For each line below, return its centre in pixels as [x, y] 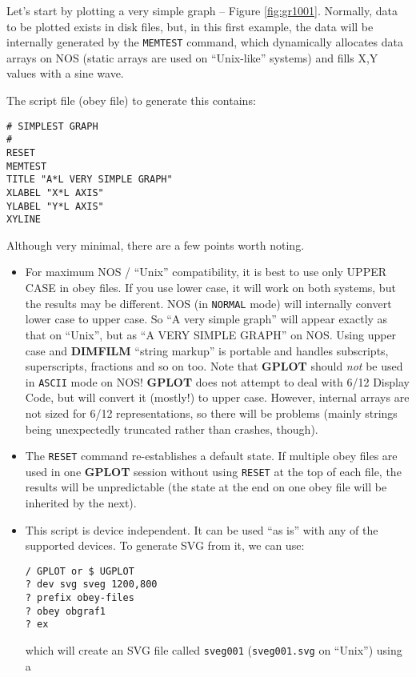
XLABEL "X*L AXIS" [55, 192]
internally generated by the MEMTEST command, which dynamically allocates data [205, 42]
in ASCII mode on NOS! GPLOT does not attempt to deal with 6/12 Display [217, 381]
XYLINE [24, 220]
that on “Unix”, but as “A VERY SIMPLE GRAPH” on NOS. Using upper [211, 334]
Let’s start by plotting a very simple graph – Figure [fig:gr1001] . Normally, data [202, 10]
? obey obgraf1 [66, 611]
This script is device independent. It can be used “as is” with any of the [202, 529]
